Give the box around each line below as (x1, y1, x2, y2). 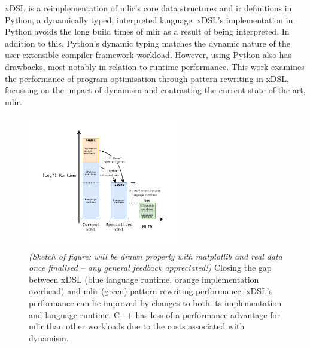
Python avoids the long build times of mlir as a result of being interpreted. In (5, 25, 290, 38)
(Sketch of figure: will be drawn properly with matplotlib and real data (29, 249, 282, 262)
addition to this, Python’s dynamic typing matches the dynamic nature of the (5, 36, 290, 49)
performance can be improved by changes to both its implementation (29, 296, 282, 309)
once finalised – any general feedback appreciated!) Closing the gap (29, 261, 272, 274)
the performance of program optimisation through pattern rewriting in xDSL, (5, 72, 289, 84)
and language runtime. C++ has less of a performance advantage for (29, 308, 280, 320)
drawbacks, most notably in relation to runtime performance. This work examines (5, 60, 305, 72)
